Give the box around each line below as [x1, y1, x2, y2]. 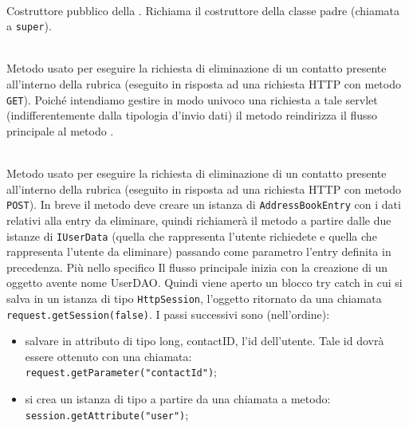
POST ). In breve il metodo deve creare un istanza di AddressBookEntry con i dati [6, 196, 401, 213]
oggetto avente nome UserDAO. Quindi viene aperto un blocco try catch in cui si [6, 274, 403, 291]
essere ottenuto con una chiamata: [25, 348, 192, 364]
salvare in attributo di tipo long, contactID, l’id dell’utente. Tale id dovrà [25, 332, 384, 349]
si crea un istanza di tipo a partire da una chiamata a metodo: [25, 391, 331, 407]
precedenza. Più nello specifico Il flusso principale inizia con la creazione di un [6, 258, 388, 275]
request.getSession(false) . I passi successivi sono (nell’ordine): [6, 305, 330, 322]
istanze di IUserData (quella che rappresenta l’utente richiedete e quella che [6, 227, 377, 244]
